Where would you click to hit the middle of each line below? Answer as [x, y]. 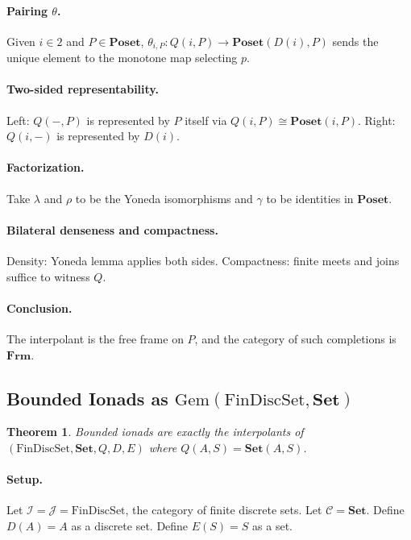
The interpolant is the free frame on [95, 339]
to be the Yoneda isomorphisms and [164, 198]
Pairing [27, 10]
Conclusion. [39, 307]
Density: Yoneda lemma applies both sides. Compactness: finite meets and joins [203, 261]
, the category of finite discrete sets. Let [224, 510]
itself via [206, 120]
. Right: [377, 120]
